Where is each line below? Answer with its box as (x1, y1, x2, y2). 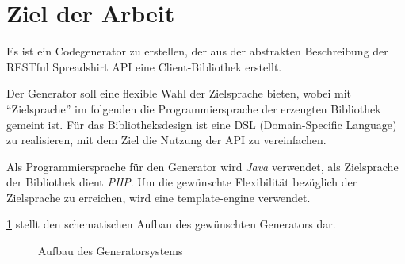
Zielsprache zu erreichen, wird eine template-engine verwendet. (6, 189, 311, 205)
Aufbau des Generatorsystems (38, 243, 183, 259)
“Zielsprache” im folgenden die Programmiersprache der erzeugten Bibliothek (6, 100, 381, 117)
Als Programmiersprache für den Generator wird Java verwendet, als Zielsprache (6, 158, 399, 174)
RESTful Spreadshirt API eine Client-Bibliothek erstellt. (6, 58, 282, 75)
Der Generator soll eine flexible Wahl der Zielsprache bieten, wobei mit (6, 85, 352, 101)
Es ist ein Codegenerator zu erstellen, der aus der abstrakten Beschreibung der (6, 43, 388, 59)
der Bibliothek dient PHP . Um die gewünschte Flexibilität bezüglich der (6, 174, 357, 190)
